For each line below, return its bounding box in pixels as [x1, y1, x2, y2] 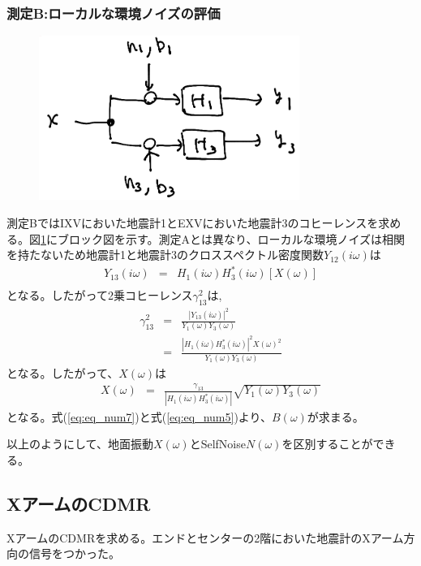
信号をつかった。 [28, 545, 120, 562]
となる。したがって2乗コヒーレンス [6, 287, 193, 304]
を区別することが [281, 435, 373, 452]
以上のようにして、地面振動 [6, 435, 153, 452]
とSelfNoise [189, 435, 246, 452]
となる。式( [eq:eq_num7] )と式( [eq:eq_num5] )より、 [6, 408, 273, 425]
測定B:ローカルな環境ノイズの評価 [6, 2, 221, 23]
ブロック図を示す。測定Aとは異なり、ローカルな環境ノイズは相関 [57, 230, 406, 247]
